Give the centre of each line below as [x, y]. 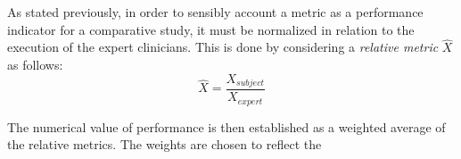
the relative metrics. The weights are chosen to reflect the [165, 144]
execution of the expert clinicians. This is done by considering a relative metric [223, 47]
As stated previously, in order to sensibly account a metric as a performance [215, 12]
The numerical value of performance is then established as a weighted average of [226, 126]
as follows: [35, 64]
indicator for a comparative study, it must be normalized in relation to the [211, 29]
